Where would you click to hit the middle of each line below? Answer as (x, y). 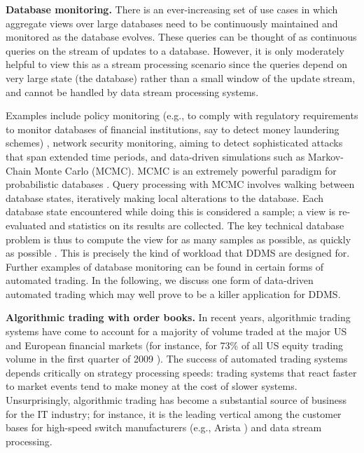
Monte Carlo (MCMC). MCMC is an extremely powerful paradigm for (185, 170)
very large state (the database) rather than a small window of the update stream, (181, 77)
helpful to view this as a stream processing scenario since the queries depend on (177, 64)
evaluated (26, 225)
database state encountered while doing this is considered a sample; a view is (171, 211)
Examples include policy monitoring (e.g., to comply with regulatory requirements (182, 115)
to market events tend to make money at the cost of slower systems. (152, 386)
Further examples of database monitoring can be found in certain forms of (165, 266)
